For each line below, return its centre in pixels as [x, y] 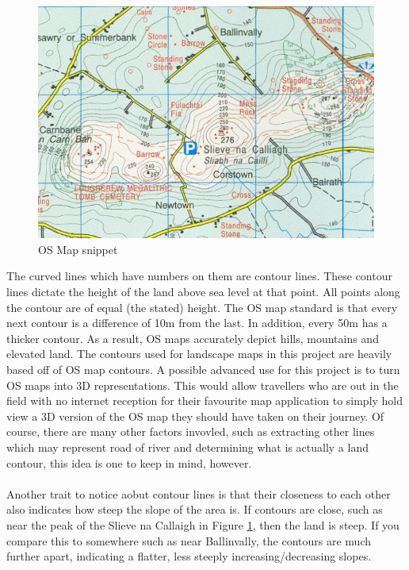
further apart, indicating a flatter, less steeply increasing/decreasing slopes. [189, 556]
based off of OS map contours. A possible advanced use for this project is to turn [203, 369]
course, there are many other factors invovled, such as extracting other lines [191, 431]
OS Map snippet [78, 249]
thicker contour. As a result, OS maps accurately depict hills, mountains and [193, 338]
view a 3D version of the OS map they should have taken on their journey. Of [195, 416]
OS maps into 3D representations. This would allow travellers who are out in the [203, 385]
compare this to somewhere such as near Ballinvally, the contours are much [189, 540]
